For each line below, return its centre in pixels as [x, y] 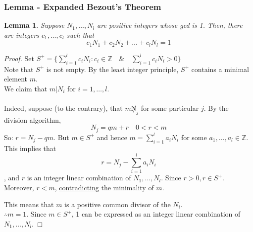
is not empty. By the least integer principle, [112, 69]
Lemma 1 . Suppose [34, 25]
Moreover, [19, 187]
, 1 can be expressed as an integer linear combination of [156, 214]
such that [80, 35]
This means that [29, 204]
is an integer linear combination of [79, 178]
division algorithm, [32, 119]
